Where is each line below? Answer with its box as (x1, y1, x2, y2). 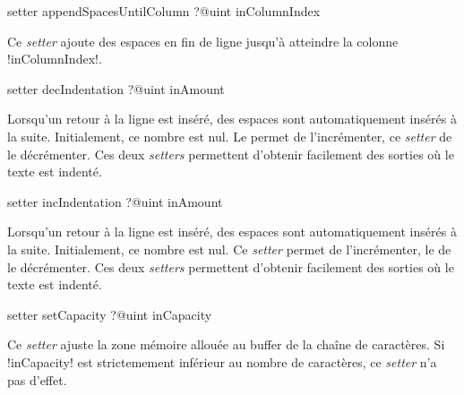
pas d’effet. (7, 370, 67, 389)
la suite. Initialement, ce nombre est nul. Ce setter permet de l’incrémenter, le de (7, 239, 451, 258)
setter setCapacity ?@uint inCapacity (7, 305, 212, 323)
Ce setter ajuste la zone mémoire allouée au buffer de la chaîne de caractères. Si (7, 335, 445, 354)
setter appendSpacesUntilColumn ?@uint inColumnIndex (7, 2, 321, 20)
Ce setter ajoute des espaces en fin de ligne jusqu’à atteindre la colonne (7, 31, 399, 50)
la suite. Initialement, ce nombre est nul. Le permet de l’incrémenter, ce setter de (7, 126, 452, 145)
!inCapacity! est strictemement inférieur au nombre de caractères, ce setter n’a (7, 352, 437, 371)
